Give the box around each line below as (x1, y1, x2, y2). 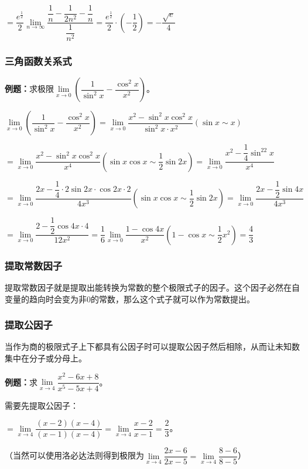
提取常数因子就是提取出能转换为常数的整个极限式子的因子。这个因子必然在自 (5, 281, 300, 293)
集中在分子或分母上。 (5, 351, 87, 364)
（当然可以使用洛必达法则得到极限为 (5, 449, 144, 461)
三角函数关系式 (5, 53, 72, 68)
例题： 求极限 (5, 82, 54, 95)
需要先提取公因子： (5, 399, 78, 411)
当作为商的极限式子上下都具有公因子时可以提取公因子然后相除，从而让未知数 (5, 340, 300, 353)
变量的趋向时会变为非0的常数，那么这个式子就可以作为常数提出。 (5, 292, 255, 305)
